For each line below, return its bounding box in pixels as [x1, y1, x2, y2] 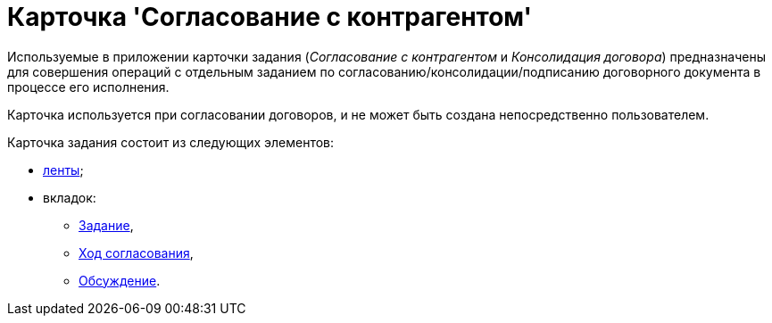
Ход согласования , [79, 244, 194, 261]
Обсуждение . [79, 272, 161, 288]
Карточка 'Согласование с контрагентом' [7, 2, 532, 32]
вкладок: [43, 189, 96, 205]
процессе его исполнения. [7, 79, 170, 95]
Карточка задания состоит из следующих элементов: [7, 134, 335, 150]
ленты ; [43, 161, 84, 178]
